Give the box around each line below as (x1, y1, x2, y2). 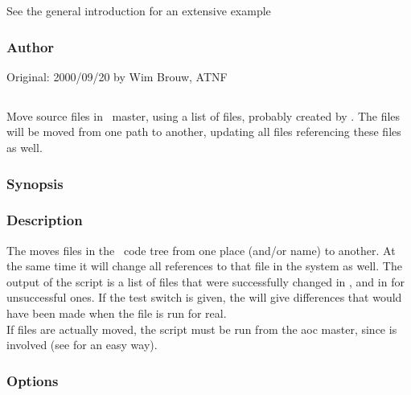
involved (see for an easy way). (6, 336, 158, 353)
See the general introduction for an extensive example (6, 2, 271, 19)
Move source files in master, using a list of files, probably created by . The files (6, 107, 401, 124)
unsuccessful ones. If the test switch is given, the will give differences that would (6, 289, 402, 306)
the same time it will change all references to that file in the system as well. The (6, 257, 402, 274)
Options (6, 370, 59, 390)
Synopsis (6, 173, 64, 193)
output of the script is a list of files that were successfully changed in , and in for (6, 273, 405, 290)
